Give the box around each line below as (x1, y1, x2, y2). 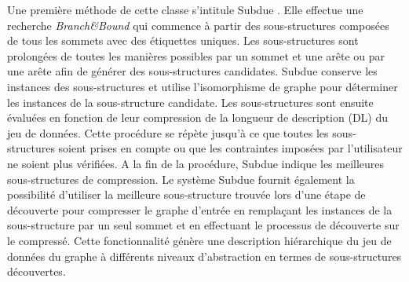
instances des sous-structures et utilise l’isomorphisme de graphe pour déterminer (7, 78, 398, 94)
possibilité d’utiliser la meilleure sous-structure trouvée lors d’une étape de (7, 186, 366, 203)
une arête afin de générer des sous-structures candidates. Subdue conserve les (7, 63, 378, 79)
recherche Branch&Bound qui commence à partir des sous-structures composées (7, 16, 389, 33)
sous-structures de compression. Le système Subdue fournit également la (7, 170, 355, 187)
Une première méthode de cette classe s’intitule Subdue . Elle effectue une (7, 2, 363, 17)
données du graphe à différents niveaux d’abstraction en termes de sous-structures (7, 247, 402, 264)
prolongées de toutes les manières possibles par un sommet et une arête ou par (7, 47, 385, 64)
